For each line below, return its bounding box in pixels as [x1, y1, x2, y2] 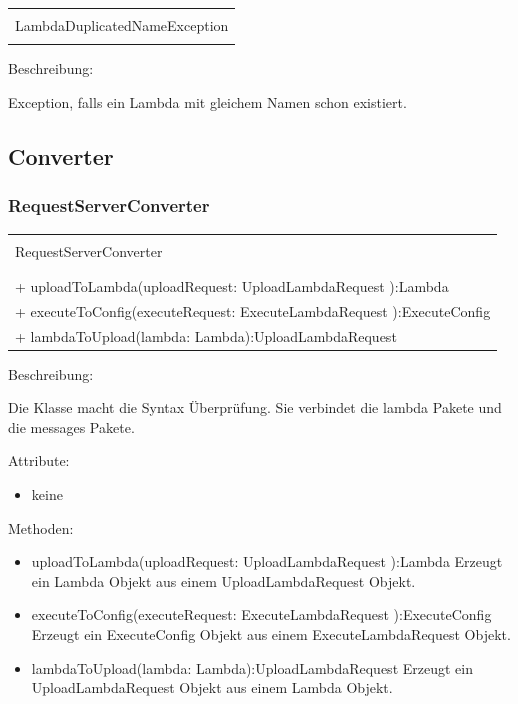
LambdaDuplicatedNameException [15, 15, 229, 35]
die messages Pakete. [8, 416, 135, 437]
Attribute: [8, 450, 70, 471]
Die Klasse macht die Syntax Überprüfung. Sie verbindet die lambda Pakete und [8, 397, 502, 418]
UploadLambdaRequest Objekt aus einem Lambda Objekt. [31, 677, 393, 698]
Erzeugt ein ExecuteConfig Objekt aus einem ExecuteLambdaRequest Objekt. [31, 624, 511, 644]
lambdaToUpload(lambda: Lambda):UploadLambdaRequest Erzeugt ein [31, 657, 473, 678]
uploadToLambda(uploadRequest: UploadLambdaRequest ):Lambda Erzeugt [31, 551, 503, 572]
